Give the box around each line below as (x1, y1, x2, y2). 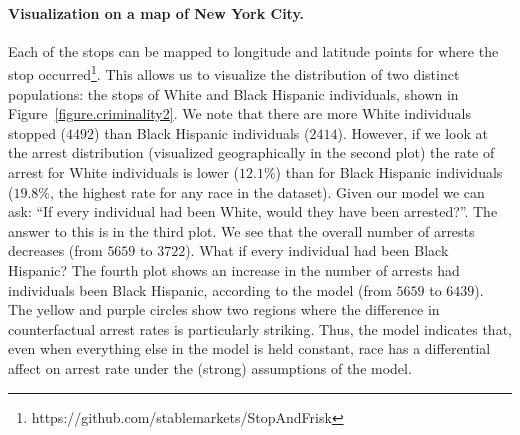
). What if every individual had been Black (185, 240, 449, 261)
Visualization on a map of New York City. (8, 2, 305, 23)
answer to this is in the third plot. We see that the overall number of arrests (8, 220, 475, 241)
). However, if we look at (337, 122, 488, 143)
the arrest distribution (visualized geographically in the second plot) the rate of (8, 142, 495, 163)
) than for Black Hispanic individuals (275, 162, 503, 183)
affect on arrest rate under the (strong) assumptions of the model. (8, 357, 412, 378)
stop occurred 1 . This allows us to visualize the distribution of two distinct (8, 61, 460, 85)
